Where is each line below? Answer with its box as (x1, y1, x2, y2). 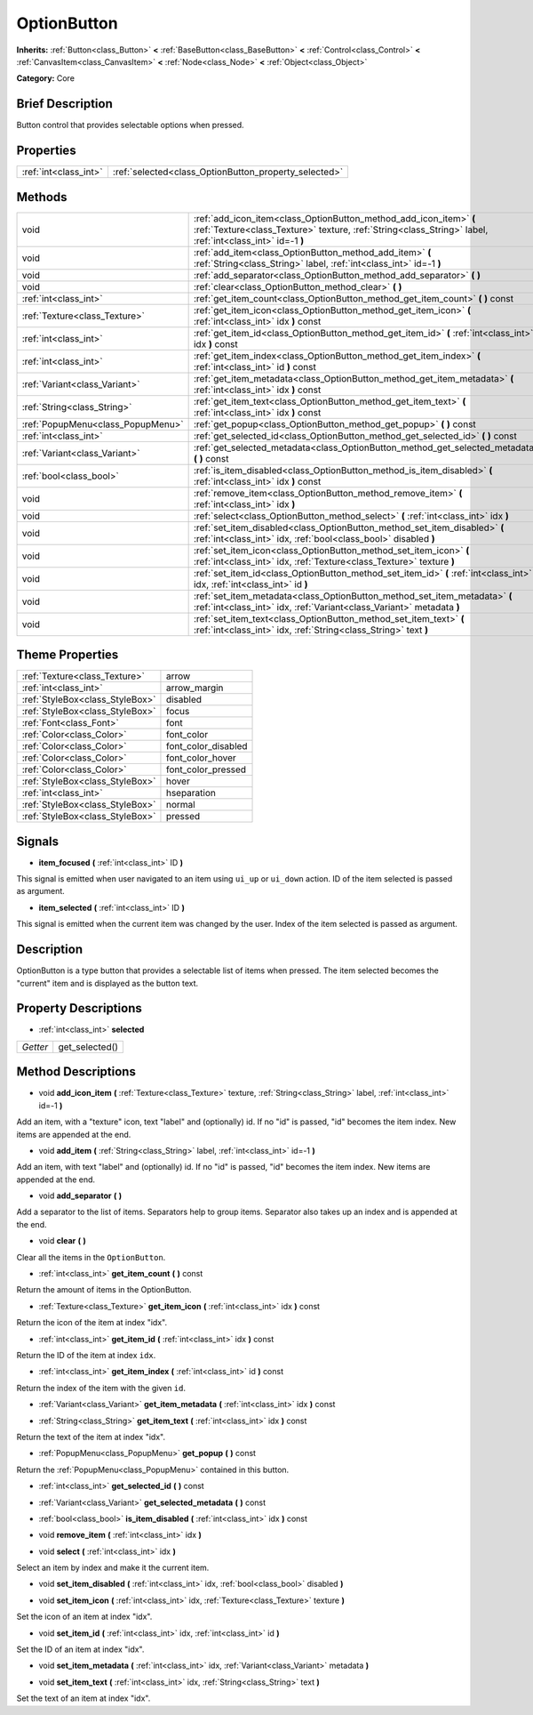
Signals (16, 833, 60, 849)
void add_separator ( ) (38, 1190, 123, 1201)
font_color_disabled (165, 740, 248, 753)
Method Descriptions (16, 1064, 137, 1080)
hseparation (165, 787, 217, 800)
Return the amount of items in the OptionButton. (16, 1284, 192, 1295)
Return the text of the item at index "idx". (16, 1431, 166, 1442)
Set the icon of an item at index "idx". (16, 1611, 153, 1622)
